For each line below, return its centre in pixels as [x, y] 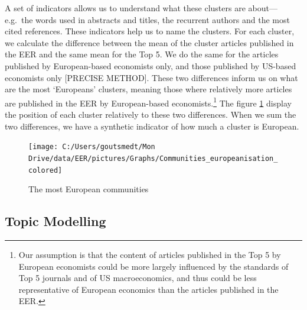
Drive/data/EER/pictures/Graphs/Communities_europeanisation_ [153, 158]
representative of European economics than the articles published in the [148, 289]
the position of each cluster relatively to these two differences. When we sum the [151, 114]
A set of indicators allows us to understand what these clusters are [125, 8]
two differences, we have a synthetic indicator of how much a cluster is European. [152, 126]
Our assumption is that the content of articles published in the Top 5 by [150, 254]
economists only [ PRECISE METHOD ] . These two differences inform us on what [151, 77]
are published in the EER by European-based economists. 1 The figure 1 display [148, 102]
